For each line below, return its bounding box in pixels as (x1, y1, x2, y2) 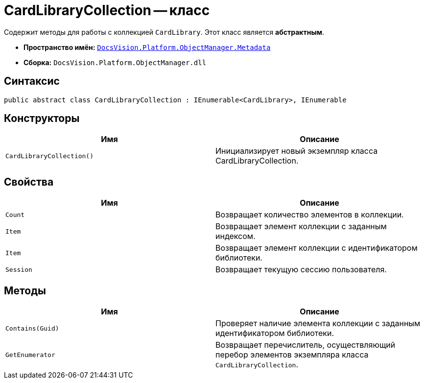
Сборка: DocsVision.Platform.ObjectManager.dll (24, 58, 207, 67)
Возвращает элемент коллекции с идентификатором (215, 243, 418, 253)
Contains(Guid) (5, 324, 59, 332)
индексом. (215, 231, 256, 241)
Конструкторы (4, 112, 80, 125)
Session (5, 265, 32, 273)
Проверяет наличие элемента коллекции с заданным (215, 318, 421, 329)
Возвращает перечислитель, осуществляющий (215, 340, 396, 350)
